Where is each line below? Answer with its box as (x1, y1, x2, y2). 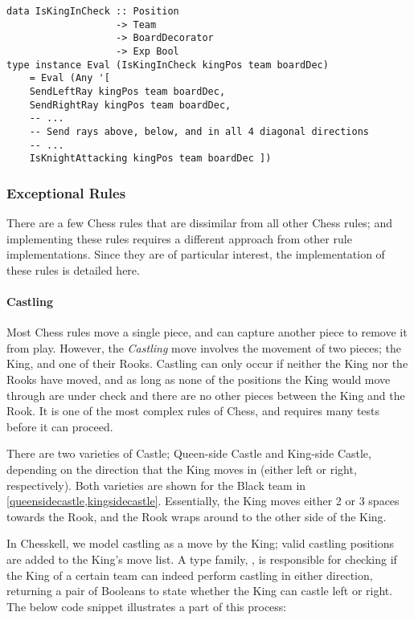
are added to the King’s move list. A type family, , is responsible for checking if (6, 550, 397, 567)
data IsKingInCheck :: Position (6, 6, 179, 17)
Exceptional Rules (6, 182, 126, 202)
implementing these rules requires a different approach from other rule (6, 230, 352, 247)
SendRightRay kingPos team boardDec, (29, 99, 232, 111)
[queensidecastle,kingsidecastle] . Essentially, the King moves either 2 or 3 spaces (6, 492, 400, 509)
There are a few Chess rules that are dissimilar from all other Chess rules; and (6, 214, 392, 231)
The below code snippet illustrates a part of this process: (6, 598, 287, 614)
